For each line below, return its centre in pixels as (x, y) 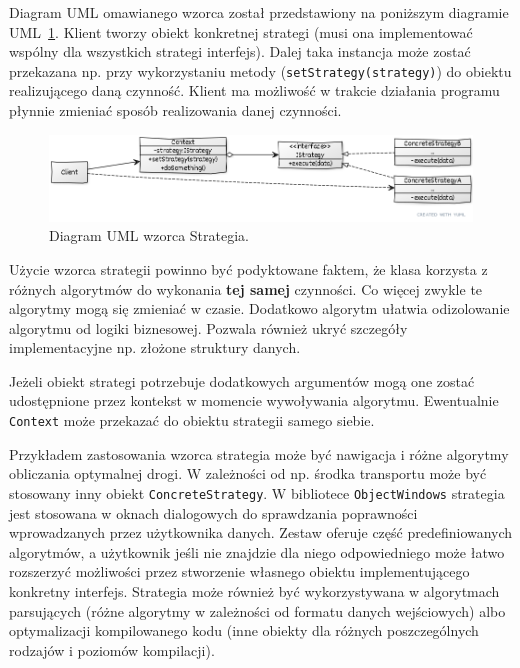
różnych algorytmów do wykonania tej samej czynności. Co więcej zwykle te (246, 288)
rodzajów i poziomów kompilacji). (112, 649)
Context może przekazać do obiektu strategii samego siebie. (192, 420)
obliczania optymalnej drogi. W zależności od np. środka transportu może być (248, 473)
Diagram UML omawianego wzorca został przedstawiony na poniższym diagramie (259, 12)
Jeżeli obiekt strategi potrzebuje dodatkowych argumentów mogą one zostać (242, 380)
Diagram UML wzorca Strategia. (149, 235)
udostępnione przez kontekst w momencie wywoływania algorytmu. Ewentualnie (254, 400)
